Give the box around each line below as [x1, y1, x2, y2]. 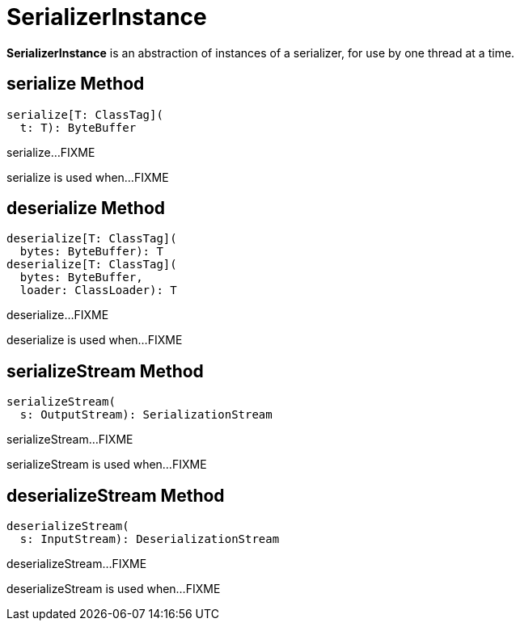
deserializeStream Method [6, 485, 225, 506]
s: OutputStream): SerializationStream [19, 408, 273, 422]
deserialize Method [6, 198, 166, 219]
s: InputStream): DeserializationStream [19, 532, 280, 546]
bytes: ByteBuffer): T [19, 245, 163, 259]
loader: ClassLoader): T [19, 284, 177, 297]
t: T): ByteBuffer [19, 120, 137, 134]
